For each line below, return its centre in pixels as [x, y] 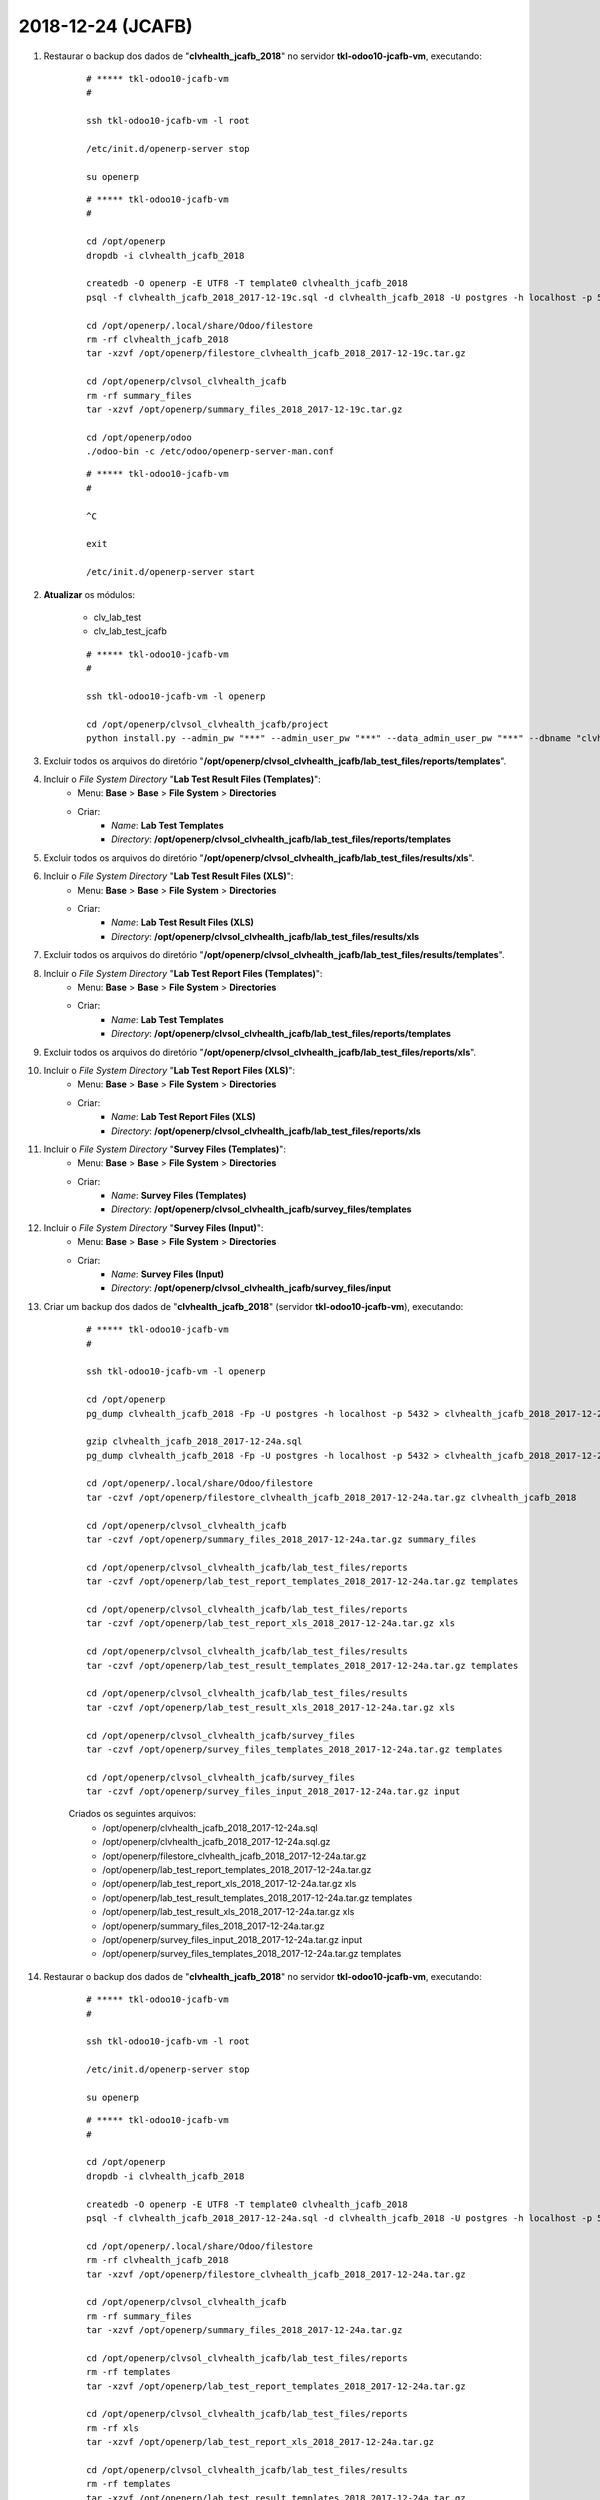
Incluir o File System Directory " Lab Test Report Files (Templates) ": [183, 973]
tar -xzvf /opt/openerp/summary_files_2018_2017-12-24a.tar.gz [244, 2330]
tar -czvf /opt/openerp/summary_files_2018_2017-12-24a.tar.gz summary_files [281, 1539]
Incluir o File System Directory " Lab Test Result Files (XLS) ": [168, 876]
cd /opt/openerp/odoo [139, 437]
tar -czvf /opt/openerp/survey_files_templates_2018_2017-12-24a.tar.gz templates [294, 1749]
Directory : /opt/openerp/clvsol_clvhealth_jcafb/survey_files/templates [261, 1209]
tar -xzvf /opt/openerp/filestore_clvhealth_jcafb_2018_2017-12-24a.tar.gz [276, 2274]
